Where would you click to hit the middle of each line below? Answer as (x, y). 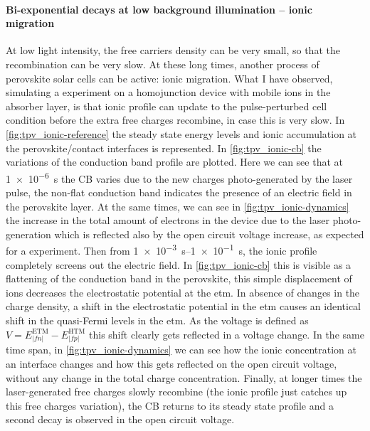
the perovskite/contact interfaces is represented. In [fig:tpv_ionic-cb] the (164, 148)
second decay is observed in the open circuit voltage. (120, 419)
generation (28, 234)
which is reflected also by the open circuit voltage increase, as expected (209, 234)
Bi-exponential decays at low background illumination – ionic (159, 9)
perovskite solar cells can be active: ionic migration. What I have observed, (169, 78)
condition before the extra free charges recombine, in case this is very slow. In (175, 120)
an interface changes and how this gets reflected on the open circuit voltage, (171, 363)
